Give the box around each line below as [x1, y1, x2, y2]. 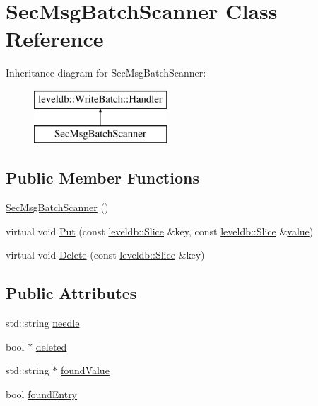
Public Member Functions [6, 167, 199, 188]
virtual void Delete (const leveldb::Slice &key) [6, 247, 205, 262]
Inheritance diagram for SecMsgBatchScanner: [6, 65, 206, 80]
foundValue [61, 363, 110, 378]
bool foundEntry [6, 387, 78, 402]
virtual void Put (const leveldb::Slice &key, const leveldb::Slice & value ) [6, 223, 314, 238]
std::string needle [6, 315, 80, 330]
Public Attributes [6, 282, 137, 304]
